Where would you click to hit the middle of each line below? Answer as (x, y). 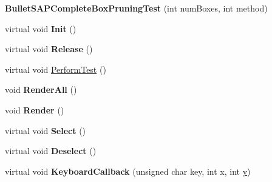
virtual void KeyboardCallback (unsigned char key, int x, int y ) (128, 171)
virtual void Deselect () (51, 151)
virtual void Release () (49, 49)
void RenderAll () (41, 89)
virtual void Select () (46, 130)
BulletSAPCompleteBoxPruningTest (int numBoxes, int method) (136, 8)
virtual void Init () (41, 28)
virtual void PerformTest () (56, 69)
